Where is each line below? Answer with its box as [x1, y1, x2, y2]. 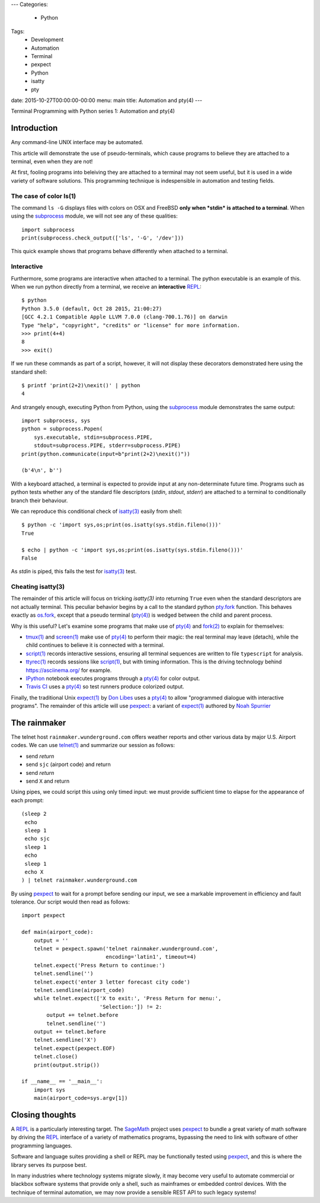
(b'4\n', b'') [21, 467, 62, 474]
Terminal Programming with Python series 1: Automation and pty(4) [11, 107, 175, 115]
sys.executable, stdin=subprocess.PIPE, [33, 433, 153, 441]
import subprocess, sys [21, 417, 91, 424]
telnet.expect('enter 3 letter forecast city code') [33, 978, 191, 985]
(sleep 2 [21, 810, 47, 818]
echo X [24, 869, 44, 875]
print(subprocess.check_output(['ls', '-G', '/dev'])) [21, 235, 184, 241]
